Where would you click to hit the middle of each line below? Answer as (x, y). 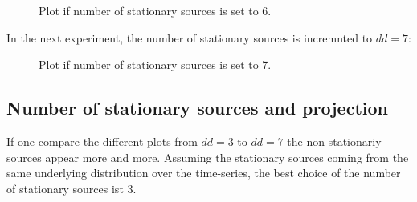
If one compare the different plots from (102, 141)
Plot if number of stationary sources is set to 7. (155, 65)
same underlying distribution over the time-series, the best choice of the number (204, 173)
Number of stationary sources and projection (197, 108)
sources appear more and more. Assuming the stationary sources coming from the (208, 157)
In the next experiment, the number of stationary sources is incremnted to (190, 37)
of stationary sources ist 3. (72, 188)
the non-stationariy (334, 141)
